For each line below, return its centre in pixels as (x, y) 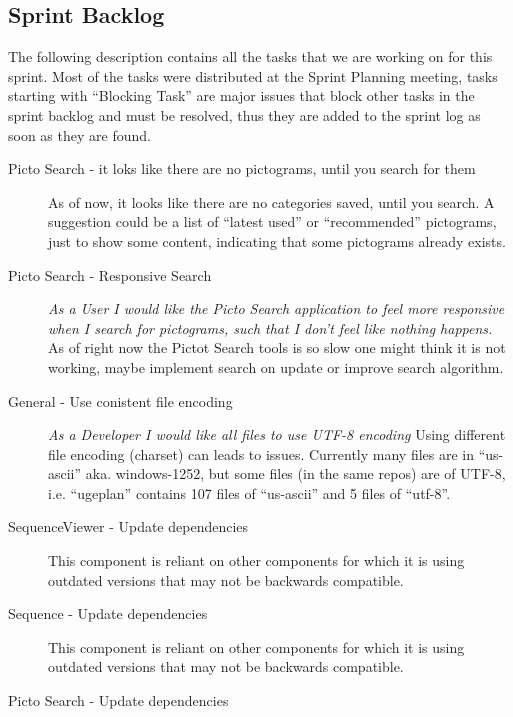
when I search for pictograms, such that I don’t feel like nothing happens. (270, 327)
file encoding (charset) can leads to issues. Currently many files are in (261, 453)
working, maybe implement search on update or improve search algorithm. (276, 366)
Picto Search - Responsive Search (110, 274)
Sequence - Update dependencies (108, 613)
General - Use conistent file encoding (120, 400)
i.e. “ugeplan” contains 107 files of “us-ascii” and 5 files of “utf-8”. (249, 492)
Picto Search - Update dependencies (118, 700)
